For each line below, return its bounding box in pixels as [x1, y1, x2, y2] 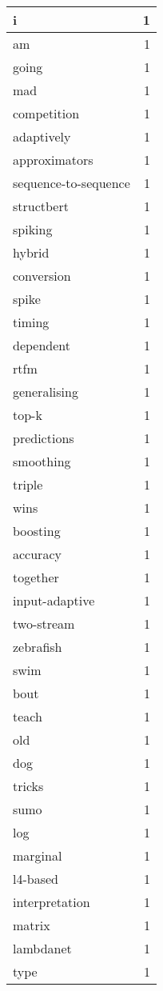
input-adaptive [13, 591, 95, 609]
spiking [13, 220, 53, 238]
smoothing [13, 452, 71, 470]
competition [13, 104, 80, 122]
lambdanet [13, 939, 72, 957]
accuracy [13, 545, 62, 563]
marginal [13, 846, 62, 865]
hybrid [13, 243, 50, 262]
